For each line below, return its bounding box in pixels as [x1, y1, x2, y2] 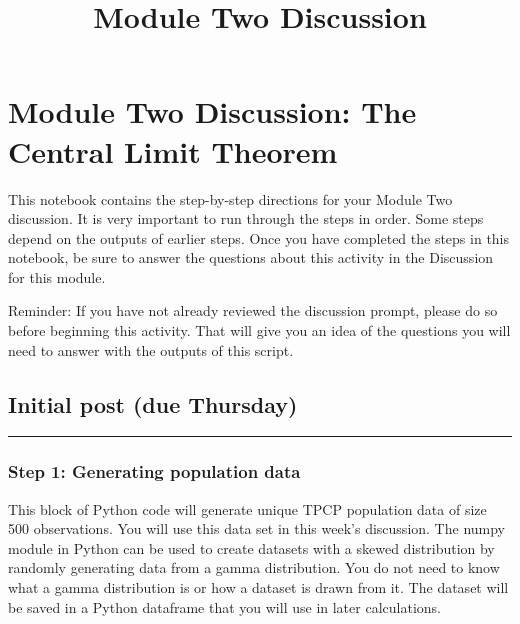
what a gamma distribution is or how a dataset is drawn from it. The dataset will [8, 577, 509, 598]
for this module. [8, 266, 106, 287]
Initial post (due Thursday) [8, 388, 298, 419]
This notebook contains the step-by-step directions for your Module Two [8, 188, 453, 209]
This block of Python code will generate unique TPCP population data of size [8, 498, 487, 519]
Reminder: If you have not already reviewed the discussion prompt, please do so [8, 300, 498, 321]
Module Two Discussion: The [8, 91, 417, 132]
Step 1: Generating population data [8, 459, 301, 484]
